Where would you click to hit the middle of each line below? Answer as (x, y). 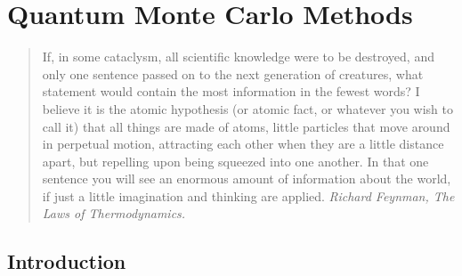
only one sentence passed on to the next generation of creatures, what (233, 73)
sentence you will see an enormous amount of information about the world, (247, 179)
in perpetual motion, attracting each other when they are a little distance (243, 144)
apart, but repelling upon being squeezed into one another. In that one (235, 161)
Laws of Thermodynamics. (114, 213)
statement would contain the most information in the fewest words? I (231, 91)
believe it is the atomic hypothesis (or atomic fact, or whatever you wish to (248, 108)
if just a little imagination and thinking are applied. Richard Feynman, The (248, 195)
